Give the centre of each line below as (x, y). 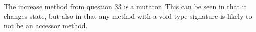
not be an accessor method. (46, 25)
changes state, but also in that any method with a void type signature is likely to (128, 16)
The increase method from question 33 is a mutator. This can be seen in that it (125, 6)
